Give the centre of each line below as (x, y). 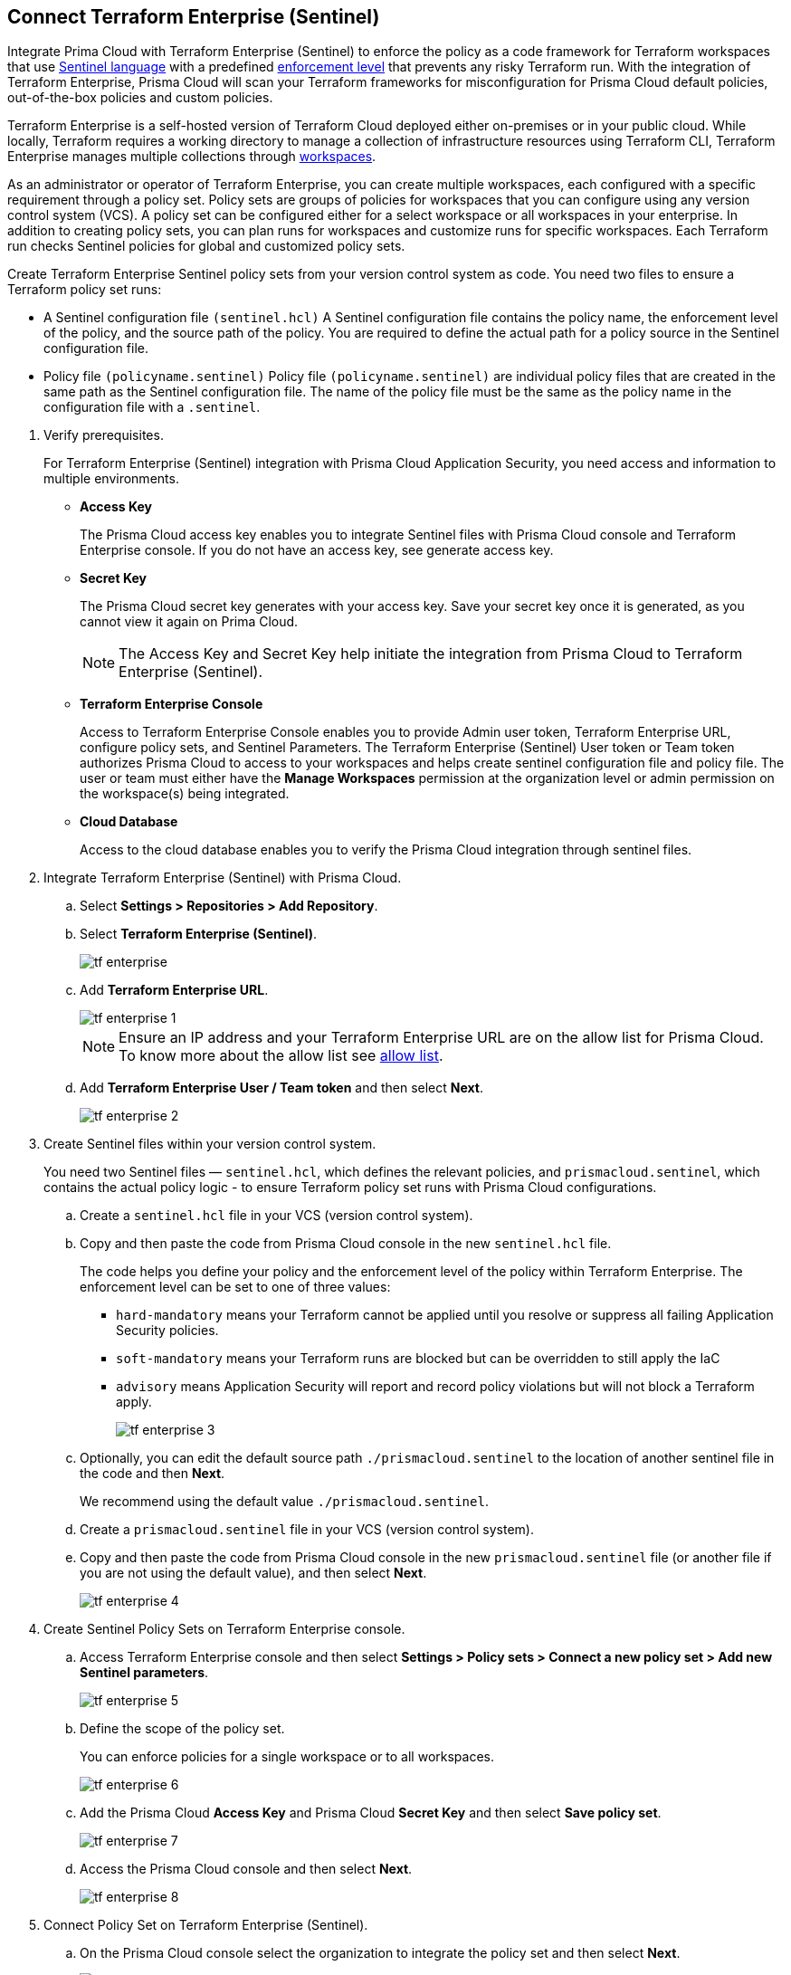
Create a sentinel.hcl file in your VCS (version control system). (276, 1216)
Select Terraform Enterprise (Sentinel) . (199, 934)
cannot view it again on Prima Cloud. (189, 622)
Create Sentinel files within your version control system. (210, 1144)
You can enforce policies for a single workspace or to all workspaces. (287, 1757)
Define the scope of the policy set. (182, 1729)
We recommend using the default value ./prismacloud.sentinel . (284, 1502)
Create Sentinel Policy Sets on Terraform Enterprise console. (224, 1629)
